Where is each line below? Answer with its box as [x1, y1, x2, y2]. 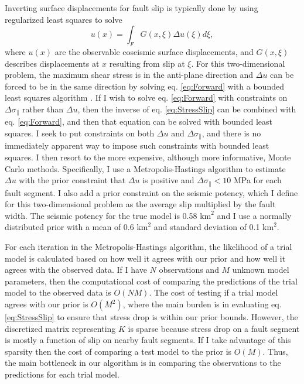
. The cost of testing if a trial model [149, 286, 278, 299]
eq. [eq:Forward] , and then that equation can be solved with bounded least [5, 115, 273, 128]
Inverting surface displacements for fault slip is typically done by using [5, 2, 258, 13]
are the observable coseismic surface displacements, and [54, 45, 254, 57]
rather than [22, 102, 64, 115]
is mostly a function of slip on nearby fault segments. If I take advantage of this [5, 334, 291, 346]
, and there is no [201, 127, 261, 139]
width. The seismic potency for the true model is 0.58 [5, 209, 197, 221]
